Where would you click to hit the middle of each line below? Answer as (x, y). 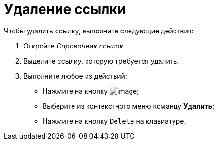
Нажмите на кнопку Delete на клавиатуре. (114, 121)
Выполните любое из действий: (75, 76)
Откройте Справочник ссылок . (74, 46)
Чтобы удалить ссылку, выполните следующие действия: (99, 31)
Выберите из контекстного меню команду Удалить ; (129, 106)
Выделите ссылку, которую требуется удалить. (101, 61)
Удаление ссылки (65, 9)
